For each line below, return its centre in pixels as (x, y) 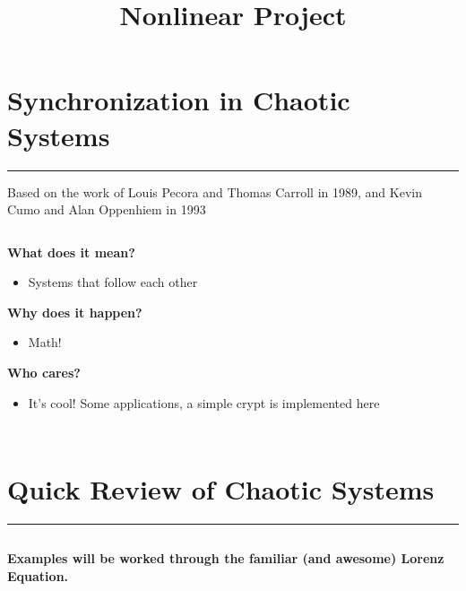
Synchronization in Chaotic (179, 100)
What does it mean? (71, 252)
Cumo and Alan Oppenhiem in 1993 (107, 209)
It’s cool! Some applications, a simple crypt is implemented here (204, 402)
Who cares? (44, 373)
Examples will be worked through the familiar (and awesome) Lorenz (226, 558)
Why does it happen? (75, 312)
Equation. (38, 575)
